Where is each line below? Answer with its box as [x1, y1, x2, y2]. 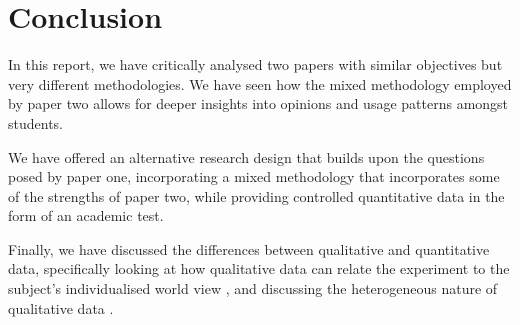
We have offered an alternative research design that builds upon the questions [8, 146, 485, 167]
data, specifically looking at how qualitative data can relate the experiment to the [8, 258, 510, 279]
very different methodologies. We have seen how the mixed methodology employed [8, 73, 512, 94]
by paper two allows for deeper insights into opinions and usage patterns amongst [8, 93, 509, 114]
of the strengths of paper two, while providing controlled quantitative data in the [8, 185, 505, 206]
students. [8, 112, 63, 133]
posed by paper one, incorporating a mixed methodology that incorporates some [8, 166, 500, 187]
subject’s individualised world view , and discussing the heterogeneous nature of [8, 278, 498, 299]
